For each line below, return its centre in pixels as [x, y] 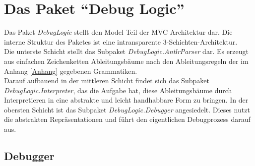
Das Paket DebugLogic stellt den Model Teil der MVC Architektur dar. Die [118, 32]
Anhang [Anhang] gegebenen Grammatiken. [71, 71]
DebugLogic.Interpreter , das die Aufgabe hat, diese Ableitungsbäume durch [118, 90]
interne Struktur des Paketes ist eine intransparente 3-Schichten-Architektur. [121, 41]
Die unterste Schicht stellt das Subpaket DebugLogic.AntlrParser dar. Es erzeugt [127, 51]
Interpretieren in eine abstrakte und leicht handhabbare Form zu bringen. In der [126, 100]
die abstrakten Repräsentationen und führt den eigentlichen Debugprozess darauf [127, 119]
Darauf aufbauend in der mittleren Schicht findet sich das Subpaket [107, 81]
